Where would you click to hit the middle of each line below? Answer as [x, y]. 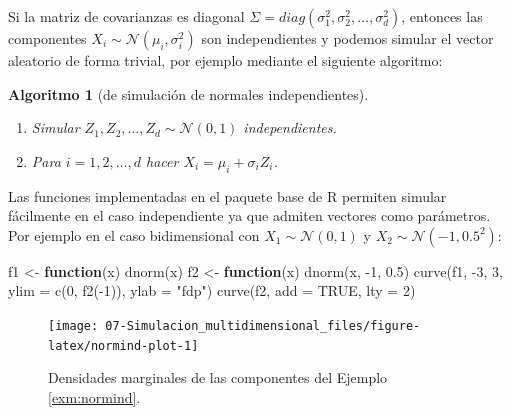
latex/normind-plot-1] [123, 345]
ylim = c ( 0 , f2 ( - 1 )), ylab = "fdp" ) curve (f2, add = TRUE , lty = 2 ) [212, 290]
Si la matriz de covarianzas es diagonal [126, 16]
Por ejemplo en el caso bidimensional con [134, 234]
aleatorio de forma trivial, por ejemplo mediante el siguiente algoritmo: [225, 60]
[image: [73, 325]
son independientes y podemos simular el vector [347, 38]
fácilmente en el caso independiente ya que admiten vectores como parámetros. [249, 215]
